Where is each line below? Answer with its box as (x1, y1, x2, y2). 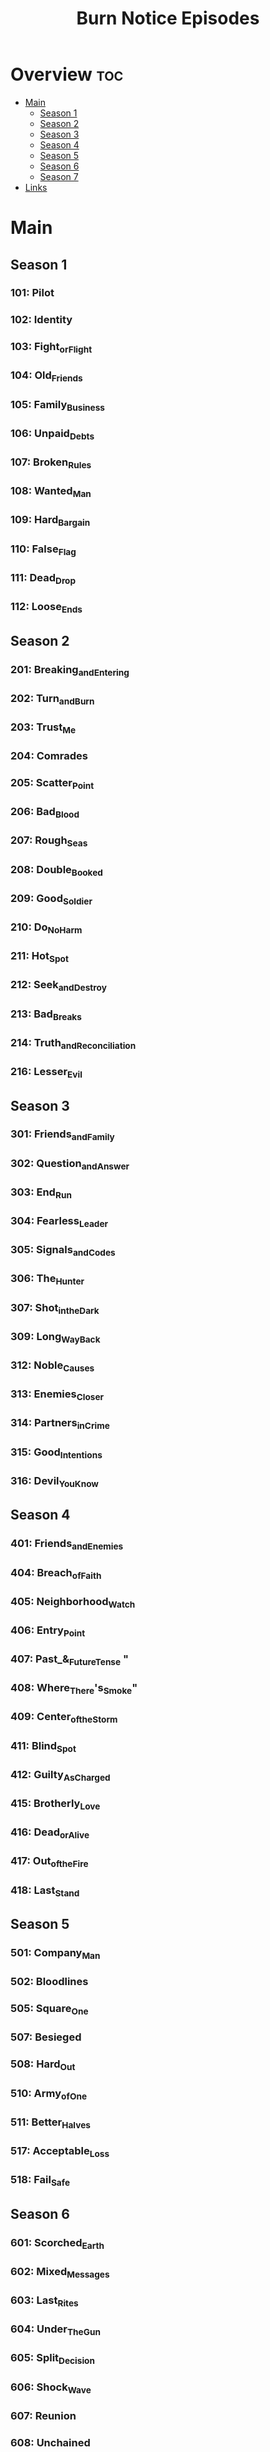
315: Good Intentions (10, 1445, 103, 1461)
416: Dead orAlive (10, 1825, 90, 1841)
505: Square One (10, 2002, 89, 2017)
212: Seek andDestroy (10, 978, 107, 994)
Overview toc (10, 63, 124, 86)
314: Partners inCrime (10, 1416, 110, 1432)
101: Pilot (10, 286, 55, 300)
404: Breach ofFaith (10, 1565, 102, 1581)
